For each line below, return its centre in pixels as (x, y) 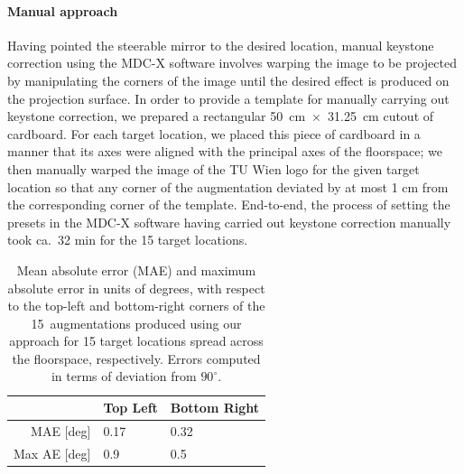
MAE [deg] (61, 430)
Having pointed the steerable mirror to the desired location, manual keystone (221, 45)
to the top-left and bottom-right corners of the (136, 306)
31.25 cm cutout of (380, 116)
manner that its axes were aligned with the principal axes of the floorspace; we (225, 151)
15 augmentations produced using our (136, 323)
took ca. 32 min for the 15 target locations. (128, 240)
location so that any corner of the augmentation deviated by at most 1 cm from (228, 186)
